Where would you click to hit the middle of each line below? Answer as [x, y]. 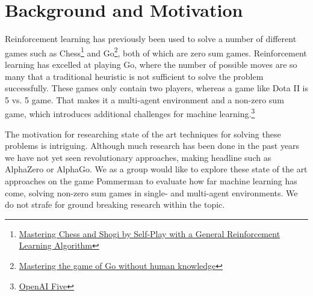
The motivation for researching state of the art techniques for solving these [143, 134]
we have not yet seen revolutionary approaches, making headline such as [138, 157]
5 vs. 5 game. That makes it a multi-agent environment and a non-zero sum [144, 99]
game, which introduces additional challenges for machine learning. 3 [130, 113]
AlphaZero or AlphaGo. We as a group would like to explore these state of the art [156, 169]
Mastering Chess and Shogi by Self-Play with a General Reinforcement [150, 233]
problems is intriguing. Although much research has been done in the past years [152, 146]
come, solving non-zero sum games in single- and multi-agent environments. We [151, 192]
